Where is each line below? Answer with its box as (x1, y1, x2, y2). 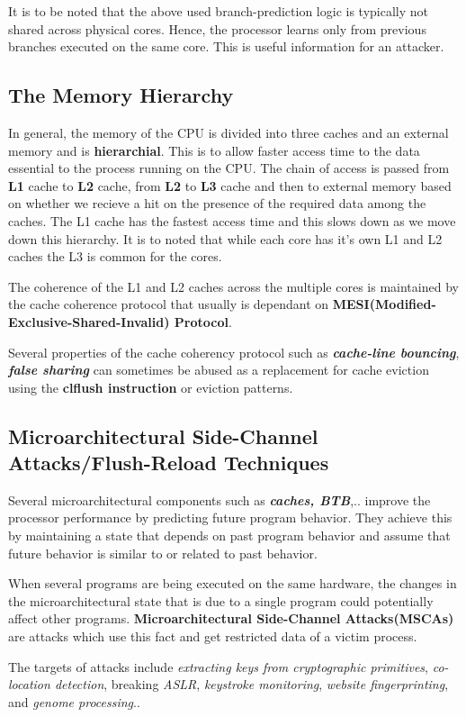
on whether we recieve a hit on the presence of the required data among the (8, 194, 426, 213)
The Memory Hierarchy (8, 81, 234, 109)
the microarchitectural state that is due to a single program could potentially (8, 591, 434, 610)
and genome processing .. (8, 692, 140, 711)
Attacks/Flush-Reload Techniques (8, 449, 329, 476)
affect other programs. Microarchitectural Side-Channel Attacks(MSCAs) (8, 609, 454, 628)
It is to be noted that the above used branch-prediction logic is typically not (8, 2, 428, 20)
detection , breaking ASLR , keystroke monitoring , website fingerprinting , (54, 675, 449, 694)
